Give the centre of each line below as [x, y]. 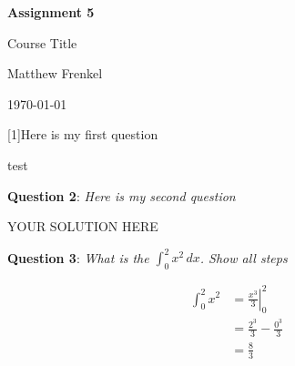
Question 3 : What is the [78, 257]
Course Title [42, 42]
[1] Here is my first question [83, 134]
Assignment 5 [51, 12]
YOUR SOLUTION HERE [83, 226]
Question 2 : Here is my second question [122, 195]
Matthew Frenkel [55, 73]
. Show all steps [244, 257]
